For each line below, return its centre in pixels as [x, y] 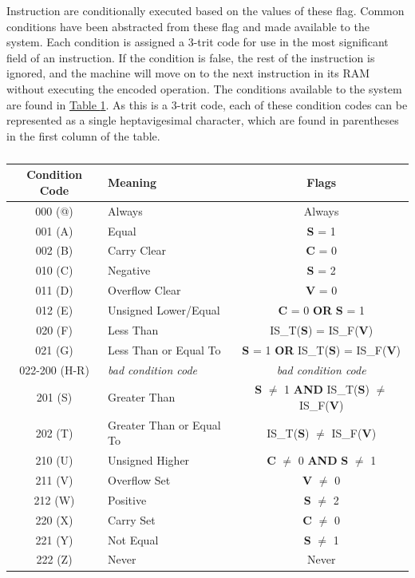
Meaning [132, 182]
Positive [127, 499]
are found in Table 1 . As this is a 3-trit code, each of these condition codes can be [207, 104]
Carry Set [132, 519]
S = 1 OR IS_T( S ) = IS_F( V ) [322, 349]
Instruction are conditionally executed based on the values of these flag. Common [206, 10]
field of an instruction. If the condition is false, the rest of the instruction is [191, 57]
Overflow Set [139, 480]
